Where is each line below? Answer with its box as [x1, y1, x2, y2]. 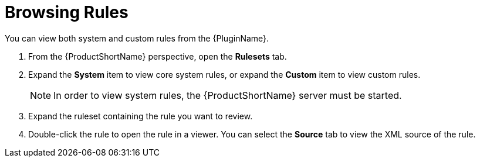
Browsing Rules [5, 2, 129, 22]
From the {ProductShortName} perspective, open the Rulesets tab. [28, 51, 287, 61]
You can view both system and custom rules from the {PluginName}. [5, 33, 269, 43]
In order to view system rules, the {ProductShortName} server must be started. [53, 89, 402, 101]
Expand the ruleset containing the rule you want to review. [28, 111, 253, 121]
